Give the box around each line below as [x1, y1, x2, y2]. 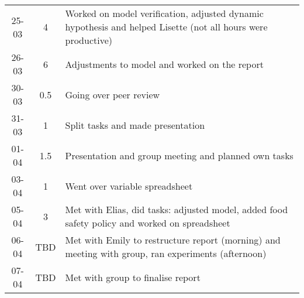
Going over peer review [65, 87, 160, 101]
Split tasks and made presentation [65, 118, 205, 132]
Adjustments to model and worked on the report [65, 57, 264, 71]
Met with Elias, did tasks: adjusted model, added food [65, 203, 288, 216]
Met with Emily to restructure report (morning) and [65, 233, 281, 246]
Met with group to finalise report [65, 270, 201, 284]
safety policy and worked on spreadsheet [65, 216, 230, 230]
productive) [65, 33, 113, 47]
